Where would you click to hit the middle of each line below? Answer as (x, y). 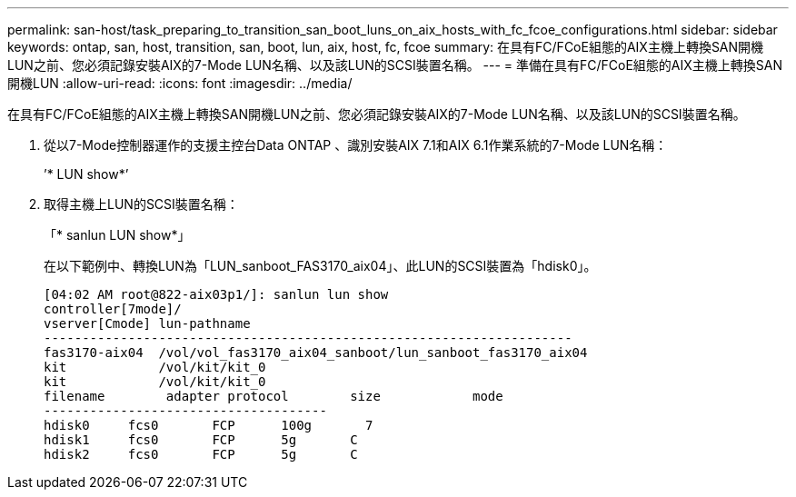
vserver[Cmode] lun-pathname (147, 323)
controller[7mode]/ (113, 309)
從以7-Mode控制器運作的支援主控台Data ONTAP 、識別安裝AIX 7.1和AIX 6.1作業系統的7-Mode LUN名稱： (356, 145)
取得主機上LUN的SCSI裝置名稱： (141, 204)
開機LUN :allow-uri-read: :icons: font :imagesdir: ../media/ (180, 83)
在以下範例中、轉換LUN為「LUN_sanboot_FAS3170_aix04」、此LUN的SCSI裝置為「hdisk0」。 (320, 266)
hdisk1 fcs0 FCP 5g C (201, 440)
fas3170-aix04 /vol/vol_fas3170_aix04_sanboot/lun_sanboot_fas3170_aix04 (316, 353)
